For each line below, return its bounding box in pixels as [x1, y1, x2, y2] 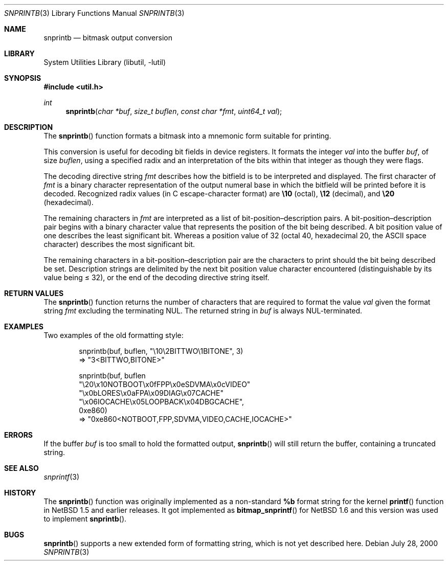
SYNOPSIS [4, 74, 41, 82]
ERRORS [4, 431, 33, 439]
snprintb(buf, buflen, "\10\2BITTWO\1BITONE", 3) [79, 347, 243, 355]
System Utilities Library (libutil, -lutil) [43, 58, 166, 66]
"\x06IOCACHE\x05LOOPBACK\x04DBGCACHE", [79, 397, 244, 406]
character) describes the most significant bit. [43, 240, 195, 248]
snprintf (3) [43, 472, 80, 481]
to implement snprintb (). [43, 514, 127, 523]
